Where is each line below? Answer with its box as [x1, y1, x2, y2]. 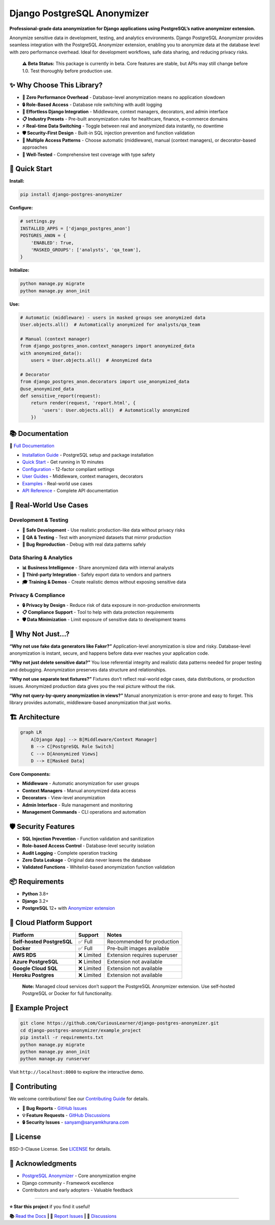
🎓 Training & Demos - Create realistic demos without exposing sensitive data [22, 578, 186, 585]
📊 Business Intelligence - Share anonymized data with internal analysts [22, 565, 174, 571]
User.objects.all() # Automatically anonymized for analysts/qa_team [20, 322, 201, 328]
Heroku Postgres [12, 971, 54, 979]
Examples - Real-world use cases [22, 480, 93, 486]
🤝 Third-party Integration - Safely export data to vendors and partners [22, 572, 172, 578]
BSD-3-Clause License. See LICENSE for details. [9, 1146, 112, 1152]
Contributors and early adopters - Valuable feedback [22, 1187, 133, 1193]
